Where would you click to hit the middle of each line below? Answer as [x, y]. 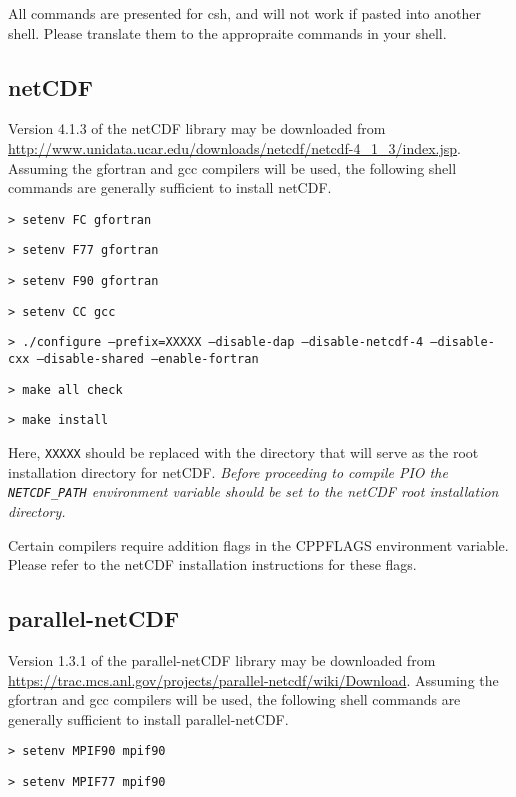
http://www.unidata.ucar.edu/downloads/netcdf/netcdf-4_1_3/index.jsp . [234, 147]
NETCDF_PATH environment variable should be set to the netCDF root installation [253, 491]
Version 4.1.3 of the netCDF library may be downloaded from [197, 128]
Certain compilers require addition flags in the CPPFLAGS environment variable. [258, 544]
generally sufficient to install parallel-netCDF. [148, 718]
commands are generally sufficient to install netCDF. [170, 187]
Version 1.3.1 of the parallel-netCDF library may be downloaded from [222, 659]
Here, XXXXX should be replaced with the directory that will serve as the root [243, 452]
